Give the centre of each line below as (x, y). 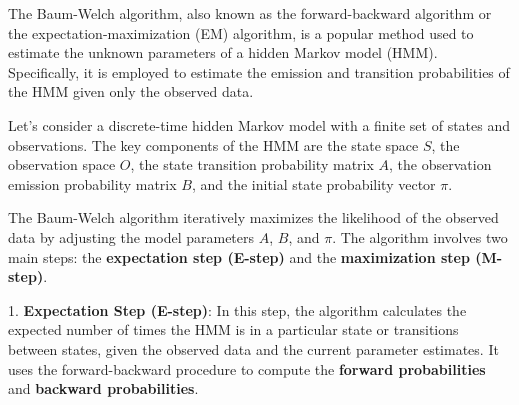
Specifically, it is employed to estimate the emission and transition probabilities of (259, 71)
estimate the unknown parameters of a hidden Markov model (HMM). (223, 52)
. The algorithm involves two (420, 236)
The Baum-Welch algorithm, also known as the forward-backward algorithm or (250, 13)
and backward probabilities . (103, 388)
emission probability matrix (92, 183)
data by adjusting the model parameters (131, 236)
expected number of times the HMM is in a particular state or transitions (233, 329)
